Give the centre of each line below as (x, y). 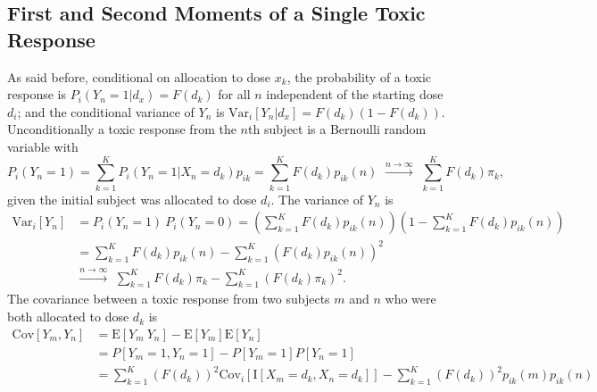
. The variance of (317, 199)
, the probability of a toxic (359, 76)
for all (234, 94)
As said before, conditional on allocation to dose (139, 76)
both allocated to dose (68, 317)
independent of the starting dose (355, 94)
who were (410, 299)
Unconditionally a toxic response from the (122, 129)
